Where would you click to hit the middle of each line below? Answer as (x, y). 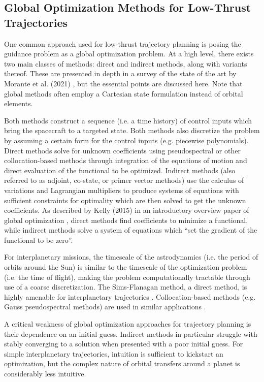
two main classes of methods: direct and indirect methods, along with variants (126, 63)
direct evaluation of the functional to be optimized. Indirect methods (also (120, 170)
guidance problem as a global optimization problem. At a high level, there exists (129, 54)
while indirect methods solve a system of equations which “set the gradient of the (131, 230)
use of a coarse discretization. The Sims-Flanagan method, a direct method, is (126, 287)
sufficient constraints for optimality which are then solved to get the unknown (125, 200)
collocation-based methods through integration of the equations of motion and (126, 160)
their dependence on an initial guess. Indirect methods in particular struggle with (131, 333)
